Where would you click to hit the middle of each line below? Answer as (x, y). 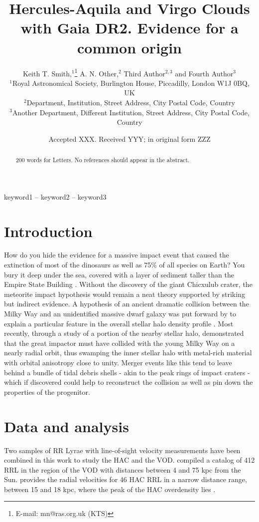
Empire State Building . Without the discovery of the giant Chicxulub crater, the (128, 284)
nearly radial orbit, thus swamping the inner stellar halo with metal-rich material (128, 353)
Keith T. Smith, (47, 73)
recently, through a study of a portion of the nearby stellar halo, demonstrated (124, 333)
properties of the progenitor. (47, 391)
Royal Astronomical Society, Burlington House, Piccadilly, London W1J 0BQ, (131, 83)
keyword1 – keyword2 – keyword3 (55, 196)
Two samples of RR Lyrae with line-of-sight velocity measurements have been (122, 450)
